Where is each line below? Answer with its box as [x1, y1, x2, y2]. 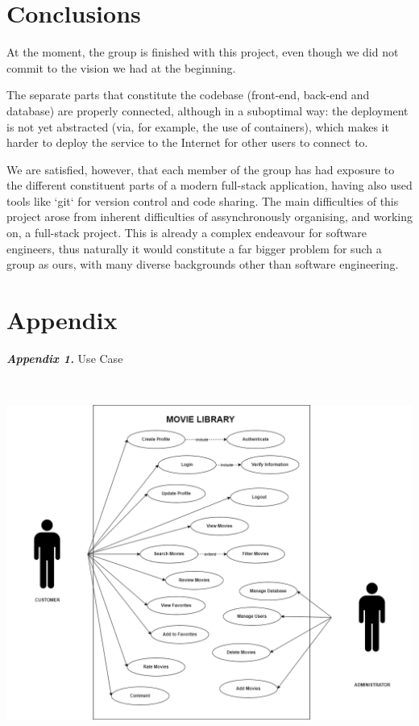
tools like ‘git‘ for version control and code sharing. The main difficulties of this [6, 192, 399, 209]
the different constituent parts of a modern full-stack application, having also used [6, 177, 413, 194]
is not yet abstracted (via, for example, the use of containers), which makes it [6, 118, 389, 135]
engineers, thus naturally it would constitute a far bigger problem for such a [6, 240, 382, 257]
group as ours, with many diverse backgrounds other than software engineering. [6, 256, 399, 273]
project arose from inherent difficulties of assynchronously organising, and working [6, 208, 413, 225]
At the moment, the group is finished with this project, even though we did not [6, 44, 399, 60]
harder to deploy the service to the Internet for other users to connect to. [6, 134, 368, 151]
